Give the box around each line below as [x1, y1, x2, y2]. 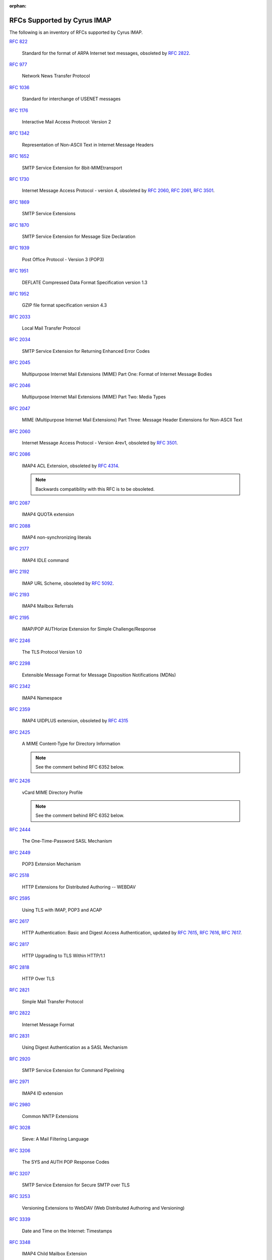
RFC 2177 [9, 546, 29, 552]
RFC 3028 [9, 1124, 31, 1131]
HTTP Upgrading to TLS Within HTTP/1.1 [22, 953, 105, 959]
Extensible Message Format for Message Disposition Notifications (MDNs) [22, 672, 176, 678]
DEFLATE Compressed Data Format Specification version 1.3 [22, 279, 148, 285]
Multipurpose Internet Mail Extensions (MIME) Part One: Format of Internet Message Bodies [22, 371, 213, 377]
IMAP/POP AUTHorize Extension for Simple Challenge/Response [22, 626, 156, 632]
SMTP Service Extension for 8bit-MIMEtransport [22, 164, 122, 171]
